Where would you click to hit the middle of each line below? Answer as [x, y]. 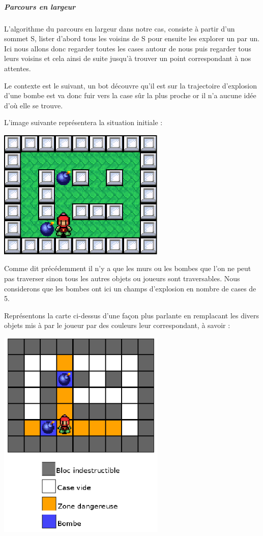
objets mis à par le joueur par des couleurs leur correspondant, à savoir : [117, 325]
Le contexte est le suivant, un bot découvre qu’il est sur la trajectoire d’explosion [130, 85]
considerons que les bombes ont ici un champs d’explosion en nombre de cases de [130, 288]
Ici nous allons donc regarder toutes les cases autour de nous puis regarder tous [128, 48]
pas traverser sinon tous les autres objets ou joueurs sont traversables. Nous [122, 278]
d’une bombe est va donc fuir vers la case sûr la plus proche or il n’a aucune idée [130, 95]
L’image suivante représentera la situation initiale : [83, 122]
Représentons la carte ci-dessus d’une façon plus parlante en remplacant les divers [132, 315]
